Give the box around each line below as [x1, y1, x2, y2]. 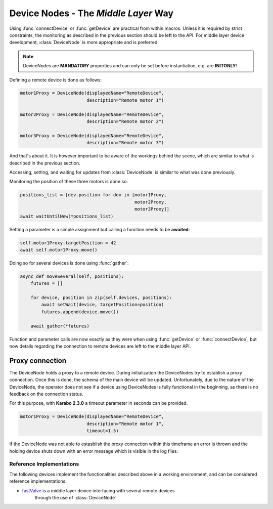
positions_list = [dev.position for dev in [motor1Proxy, [20, 192, 167, 198]
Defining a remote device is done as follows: [9, 76, 102, 83]
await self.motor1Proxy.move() [20, 247, 98, 252]
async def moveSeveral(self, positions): [20, 273, 124, 279]
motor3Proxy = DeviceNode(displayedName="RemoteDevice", [20, 133, 164, 139]
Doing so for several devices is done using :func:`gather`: [9, 260, 129, 266]
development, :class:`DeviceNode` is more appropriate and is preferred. [9, 39, 159, 46]
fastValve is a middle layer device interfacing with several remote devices [22, 487, 175, 493]
